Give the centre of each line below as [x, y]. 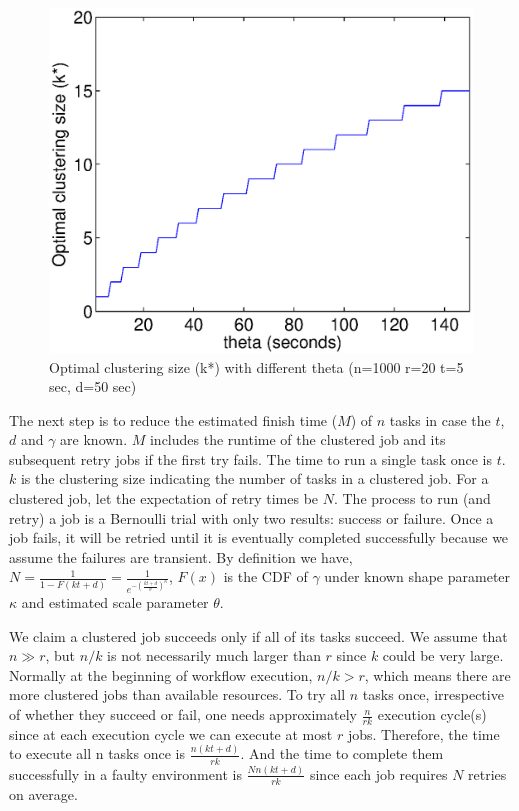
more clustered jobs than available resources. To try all [177, 694]
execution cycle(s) [432, 714]
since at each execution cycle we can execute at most [171, 733]
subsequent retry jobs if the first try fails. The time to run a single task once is [251, 458]
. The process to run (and [412, 498]
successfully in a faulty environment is [125, 773]
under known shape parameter [417, 576]
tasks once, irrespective [433, 694]
